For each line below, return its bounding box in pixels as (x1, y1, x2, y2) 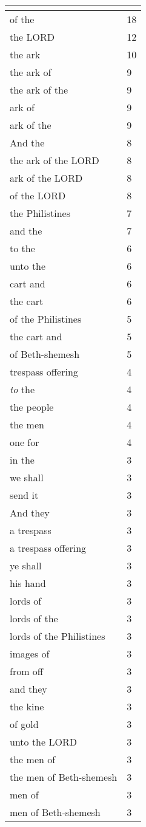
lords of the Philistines (10, 629, 105, 643)
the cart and (10, 329, 62, 343)
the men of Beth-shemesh (10, 770, 118, 784)
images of (10, 647, 50, 661)
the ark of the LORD (10, 153, 99, 167)
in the (10, 453, 35, 467)
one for (10, 435, 39, 449)
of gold (10, 717, 39, 731)
